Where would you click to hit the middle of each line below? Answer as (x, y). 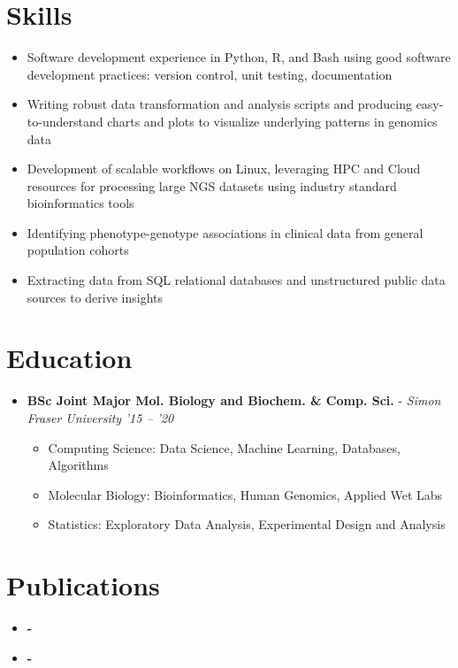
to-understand (65, 121)
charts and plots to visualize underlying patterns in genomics (272, 121)
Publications (83, 585)
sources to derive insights (95, 297)
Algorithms (78, 465)
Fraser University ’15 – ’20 (100, 417)
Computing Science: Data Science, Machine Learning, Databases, (224, 447)
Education (69, 358)
